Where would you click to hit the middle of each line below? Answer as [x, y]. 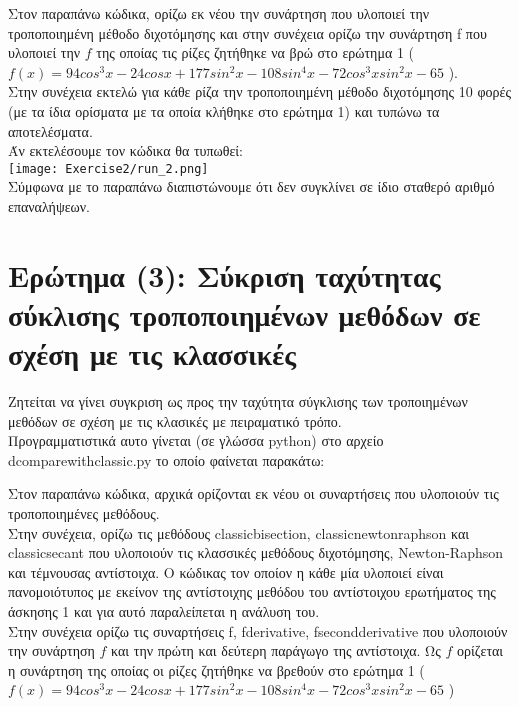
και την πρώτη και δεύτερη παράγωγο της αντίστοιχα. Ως [276, 650]
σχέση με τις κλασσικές [152, 353]
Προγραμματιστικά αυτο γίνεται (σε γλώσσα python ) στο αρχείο [196, 440]
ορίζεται [480, 650]
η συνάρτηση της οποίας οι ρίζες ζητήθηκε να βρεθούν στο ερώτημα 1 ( [216, 669]
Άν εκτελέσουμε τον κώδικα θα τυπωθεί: [125, 150]
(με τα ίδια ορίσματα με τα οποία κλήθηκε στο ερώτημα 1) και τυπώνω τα [224, 110]
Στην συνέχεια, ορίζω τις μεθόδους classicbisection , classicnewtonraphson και [239, 532]
